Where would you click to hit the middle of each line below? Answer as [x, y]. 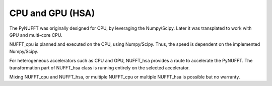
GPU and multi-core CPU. [36, 35]
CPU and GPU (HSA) [52, 13]
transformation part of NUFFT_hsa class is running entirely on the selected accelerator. [99, 67]
